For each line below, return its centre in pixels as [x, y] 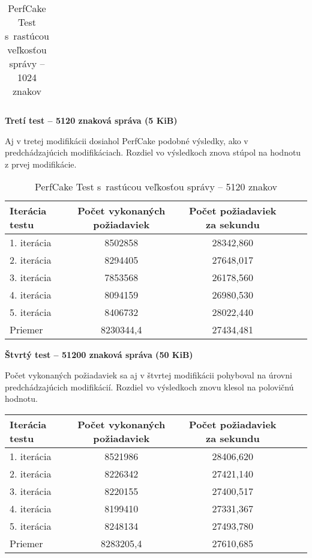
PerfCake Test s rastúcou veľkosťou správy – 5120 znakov [156, 187]
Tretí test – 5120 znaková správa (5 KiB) [91, 120]
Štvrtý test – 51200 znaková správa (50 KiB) [99, 355]
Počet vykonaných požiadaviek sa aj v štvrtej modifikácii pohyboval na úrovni [148, 375]
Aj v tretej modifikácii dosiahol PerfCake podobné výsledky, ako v [127, 140]
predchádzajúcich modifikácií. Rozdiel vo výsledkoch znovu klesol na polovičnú [149, 387]
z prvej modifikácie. [41, 164]
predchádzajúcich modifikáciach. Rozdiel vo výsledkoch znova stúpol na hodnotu [153, 152]
